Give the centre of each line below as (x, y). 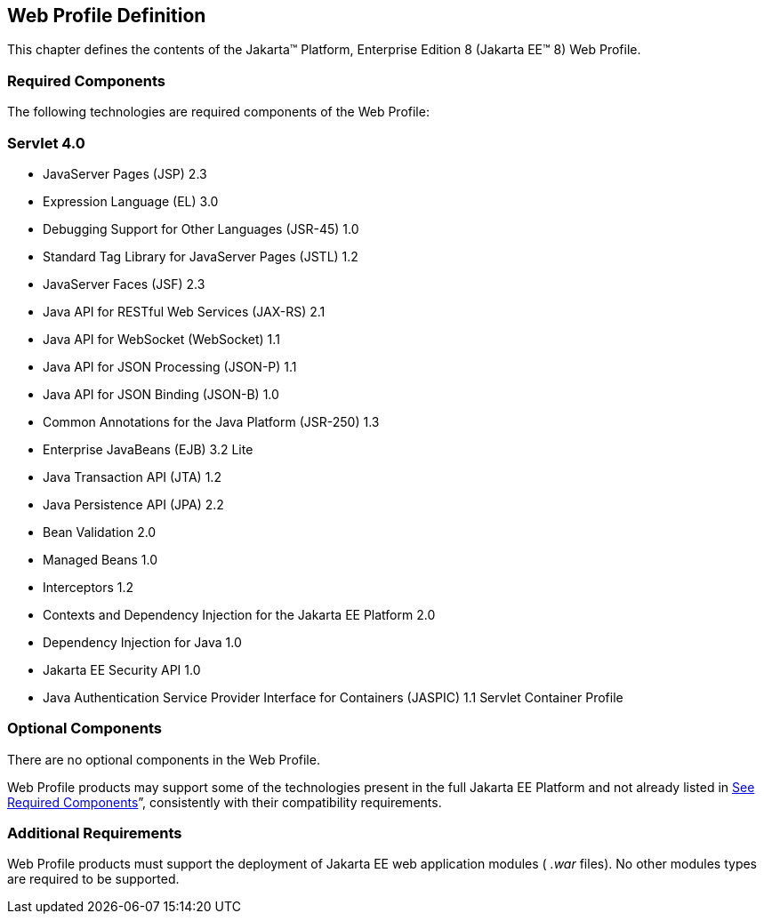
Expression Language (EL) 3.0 (131, 201)
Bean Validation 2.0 (100, 532)
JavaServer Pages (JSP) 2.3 (125, 173)
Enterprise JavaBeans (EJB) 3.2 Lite (148, 449)
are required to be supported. (93, 879)
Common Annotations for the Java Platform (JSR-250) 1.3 (211, 421)
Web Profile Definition (107, 16)
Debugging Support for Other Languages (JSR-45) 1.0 (201, 228)
